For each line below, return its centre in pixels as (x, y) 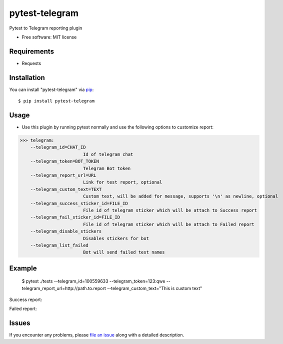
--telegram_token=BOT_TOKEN (65, 161)
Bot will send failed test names (124, 252)
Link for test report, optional (122, 182)
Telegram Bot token (107, 168)
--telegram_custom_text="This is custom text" (154, 288)
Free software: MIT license (49, 37)
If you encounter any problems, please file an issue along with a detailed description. (97, 335)
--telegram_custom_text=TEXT (66, 189)
